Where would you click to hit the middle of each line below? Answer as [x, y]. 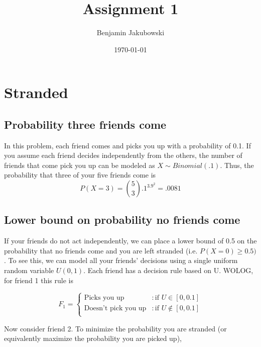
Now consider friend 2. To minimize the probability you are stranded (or [115, 328]
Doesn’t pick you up [115, 308]
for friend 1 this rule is [39, 280]
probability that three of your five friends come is [80, 175]
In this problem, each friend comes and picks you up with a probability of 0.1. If [127, 145]
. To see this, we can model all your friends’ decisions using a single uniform [121, 260]
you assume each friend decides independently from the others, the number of [123, 155]
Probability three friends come [85, 124]
